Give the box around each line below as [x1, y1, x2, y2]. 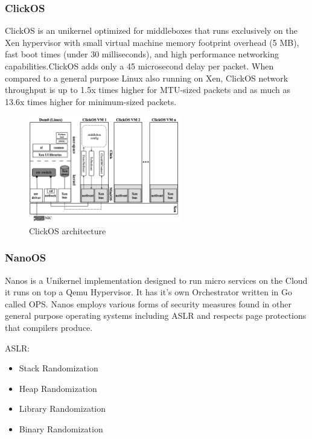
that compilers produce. [5, 321, 93, 334]
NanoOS [5, 250, 46, 265]
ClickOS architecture [29, 224, 106, 237]
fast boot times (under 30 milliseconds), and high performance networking [5, 48, 279, 60]
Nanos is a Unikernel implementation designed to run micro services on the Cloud [5, 274, 308, 286]
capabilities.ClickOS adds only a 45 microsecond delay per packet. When [5, 60, 274, 72]
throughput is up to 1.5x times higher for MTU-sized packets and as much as [5, 83, 291, 96]
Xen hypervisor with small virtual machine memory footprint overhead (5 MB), [5, 36, 299, 48]
